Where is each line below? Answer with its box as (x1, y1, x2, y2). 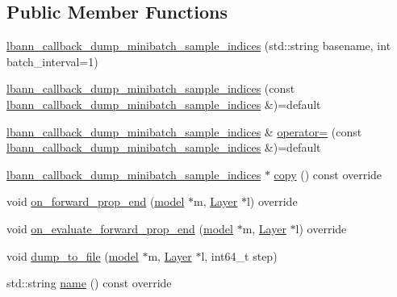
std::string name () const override (6, 274, 172, 291)
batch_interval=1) (6, 52, 98, 69)
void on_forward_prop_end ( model (6, 193, 185, 210)
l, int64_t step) (201, 247, 278, 264)
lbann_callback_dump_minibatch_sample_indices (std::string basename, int (6, 37, 391, 54)
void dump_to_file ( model (6, 247, 139, 264)
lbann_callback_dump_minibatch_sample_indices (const (6, 80, 295, 97)
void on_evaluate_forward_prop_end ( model (6, 220, 233, 236)
